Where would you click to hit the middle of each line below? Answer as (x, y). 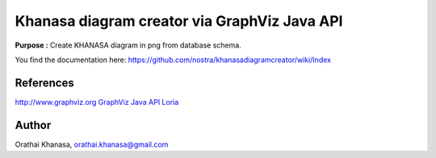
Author (33, 125)
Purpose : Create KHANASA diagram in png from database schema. (128, 45)
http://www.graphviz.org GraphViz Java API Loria (97, 102)
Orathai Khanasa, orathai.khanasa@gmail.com (92, 144)
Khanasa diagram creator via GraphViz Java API (179, 21)
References (44, 83)
